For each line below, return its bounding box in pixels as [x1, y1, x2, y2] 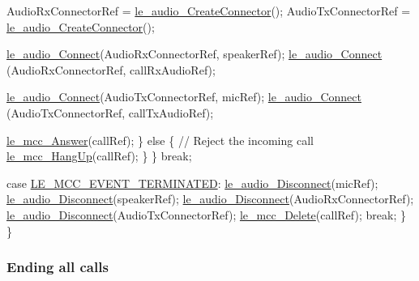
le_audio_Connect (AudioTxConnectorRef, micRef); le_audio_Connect [6, 88, 361, 105]
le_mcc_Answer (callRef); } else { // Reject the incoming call [6, 131, 314, 148]
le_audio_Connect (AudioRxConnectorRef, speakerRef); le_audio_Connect [6, 45, 383, 62]
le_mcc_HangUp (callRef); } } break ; [6, 147, 192, 164]
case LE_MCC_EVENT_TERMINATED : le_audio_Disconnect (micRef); [6, 174, 378, 191]
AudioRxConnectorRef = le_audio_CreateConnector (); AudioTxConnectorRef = [6, 2, 411, 19]
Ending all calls [6, 257, 109, 277]
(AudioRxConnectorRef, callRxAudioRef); [6, 61, 216, 78]
